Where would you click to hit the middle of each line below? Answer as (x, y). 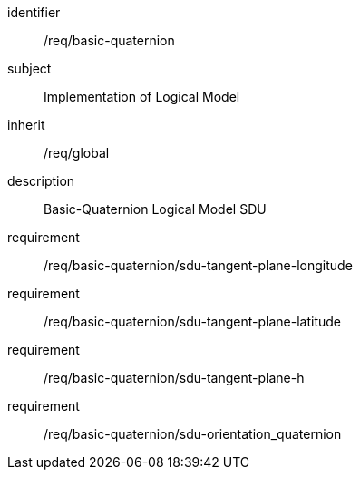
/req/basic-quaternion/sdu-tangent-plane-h (174, 378)
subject (29, 68)
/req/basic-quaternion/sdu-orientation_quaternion (193, 434)
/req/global (77, 153)
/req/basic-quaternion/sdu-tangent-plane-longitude (198, 265)
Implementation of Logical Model (142, 97)
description (41, 181)
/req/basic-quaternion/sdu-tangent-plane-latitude (193, 321)
